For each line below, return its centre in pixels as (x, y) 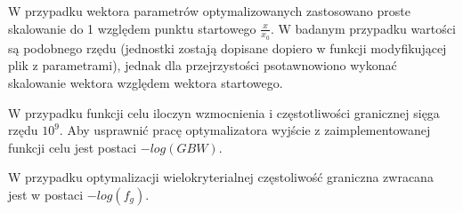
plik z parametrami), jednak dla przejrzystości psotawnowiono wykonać (203, 65)
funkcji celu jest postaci (73, 147)
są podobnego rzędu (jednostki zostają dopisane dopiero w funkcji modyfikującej (227, 47)
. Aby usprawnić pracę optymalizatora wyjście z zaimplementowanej (245, 130)
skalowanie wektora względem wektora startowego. (146, 83)
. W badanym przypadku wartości (363, 28)
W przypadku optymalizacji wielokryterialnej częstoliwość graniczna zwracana (221, 177)
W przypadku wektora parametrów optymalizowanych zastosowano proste (209, 11)
